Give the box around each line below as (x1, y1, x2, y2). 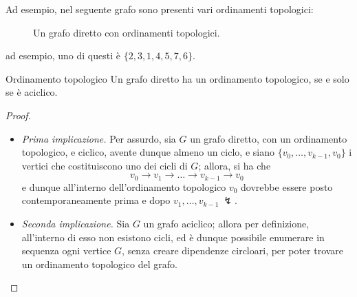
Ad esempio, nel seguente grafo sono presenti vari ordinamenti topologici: (6, 2, 314, 16)
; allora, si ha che (198, 158, 271, 172)
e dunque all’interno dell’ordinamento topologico (21, 179, 226, 194)
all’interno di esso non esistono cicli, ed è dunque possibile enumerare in (21, 229, 325, 244)
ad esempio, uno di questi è (6, 48, 120, 63)
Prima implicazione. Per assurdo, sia (21, 131, 176, 145)
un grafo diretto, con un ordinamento (190, 131, 347, 145)
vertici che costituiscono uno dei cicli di (21, 158, 188, 172)
